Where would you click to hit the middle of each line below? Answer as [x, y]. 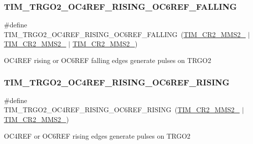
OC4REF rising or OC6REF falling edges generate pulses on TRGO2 [108, 60]
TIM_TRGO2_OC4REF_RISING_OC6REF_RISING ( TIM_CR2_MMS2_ [122, 110]
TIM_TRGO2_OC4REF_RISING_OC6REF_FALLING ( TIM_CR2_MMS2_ [125, 34]
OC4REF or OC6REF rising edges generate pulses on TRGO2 [97, 135]
